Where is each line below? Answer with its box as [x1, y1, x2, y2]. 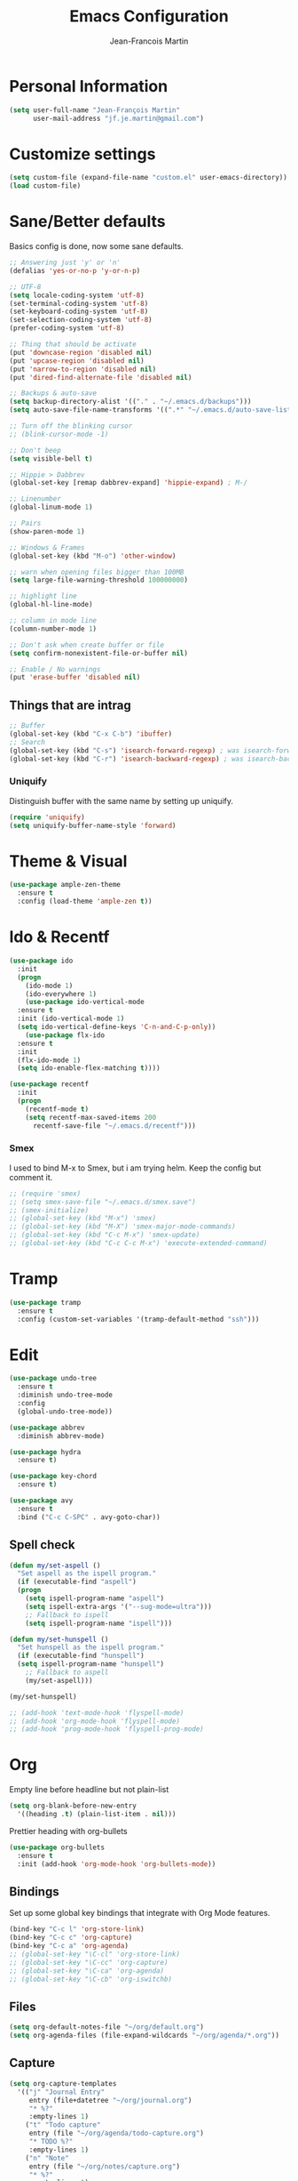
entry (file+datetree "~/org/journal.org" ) [28, 2096, 192, 2105]
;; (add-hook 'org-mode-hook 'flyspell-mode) [9, 1717, 180, 1726]
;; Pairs [9, 519, 42, 528]
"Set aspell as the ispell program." [17, 1569, 157, 1578]
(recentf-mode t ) [25, 1105, 90, 1114]
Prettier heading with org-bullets [9, 1825, 128, 1836]
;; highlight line [9, 592, 77, 601]
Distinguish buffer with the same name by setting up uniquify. [9, 795, 233, 806]
